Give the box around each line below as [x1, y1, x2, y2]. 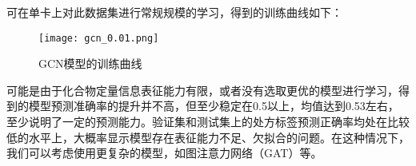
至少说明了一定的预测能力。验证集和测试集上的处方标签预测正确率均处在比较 [6, 113, 410, 130]
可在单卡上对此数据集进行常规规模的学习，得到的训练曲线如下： [6, 4, 342, 20]
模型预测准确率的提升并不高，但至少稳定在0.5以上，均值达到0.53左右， [28, 97, 399, 114]
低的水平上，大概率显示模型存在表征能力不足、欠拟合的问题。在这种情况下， [6, 128, 410, 145]
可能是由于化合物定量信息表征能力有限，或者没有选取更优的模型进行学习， [6, 81, 398, 98]
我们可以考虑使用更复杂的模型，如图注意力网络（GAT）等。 [6, 144, 322, 161]
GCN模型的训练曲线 [38, 55, 142, 72]
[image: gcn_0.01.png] [38, 32, 159, 44]
